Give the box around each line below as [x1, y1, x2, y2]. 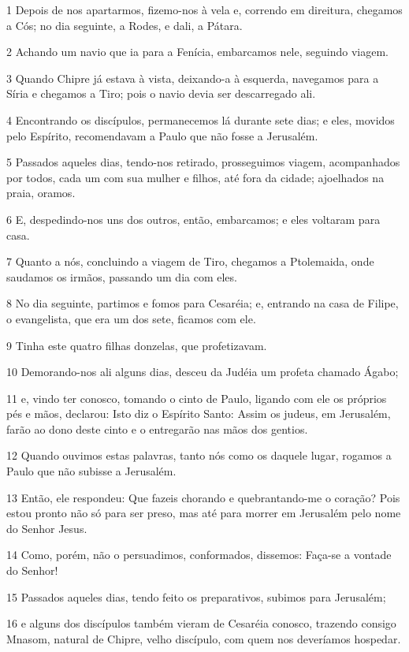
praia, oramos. [6, 184, 76, 201]
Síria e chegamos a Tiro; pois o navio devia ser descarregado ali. [6, 85, 316, 102]
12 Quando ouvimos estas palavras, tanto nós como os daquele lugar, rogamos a [6, 447, 392, 464]
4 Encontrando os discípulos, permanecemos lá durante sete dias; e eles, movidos [6, 111, 395, 128]
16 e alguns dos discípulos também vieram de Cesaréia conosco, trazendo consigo [6, 615, 396, 632]
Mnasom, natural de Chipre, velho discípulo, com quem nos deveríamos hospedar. [6, 630, 401, 646]
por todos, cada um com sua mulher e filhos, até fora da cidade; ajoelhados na [6, 169, 385, 185]
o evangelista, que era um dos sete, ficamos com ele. [6, 310, 256, 326]
